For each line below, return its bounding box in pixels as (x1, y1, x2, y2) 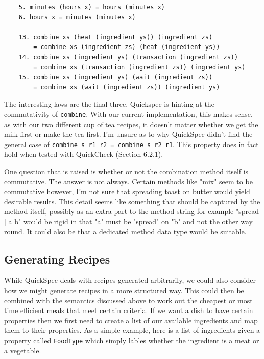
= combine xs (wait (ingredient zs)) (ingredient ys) (33, 83, 220, 91)
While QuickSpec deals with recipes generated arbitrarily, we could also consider (4, 275, 256, 285)
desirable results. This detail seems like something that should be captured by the (4, 196, 260, 206)
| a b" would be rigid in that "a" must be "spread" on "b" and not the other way (4, 216, 253, 226)
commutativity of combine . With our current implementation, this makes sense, (4, 108, 253, 119)
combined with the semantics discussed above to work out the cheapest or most (4, 295, 253, 305)
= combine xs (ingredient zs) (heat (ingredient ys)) (33, 43, 220, 51)
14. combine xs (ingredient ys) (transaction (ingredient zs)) (18, 53, 238, 61)
